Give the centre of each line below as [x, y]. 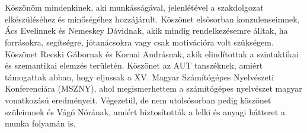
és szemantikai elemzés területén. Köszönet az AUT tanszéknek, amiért [134, 65]
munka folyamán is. [40, 123]
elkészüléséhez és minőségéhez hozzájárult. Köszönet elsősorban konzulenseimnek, [152, 19]
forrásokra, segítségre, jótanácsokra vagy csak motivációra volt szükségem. [139, 42]
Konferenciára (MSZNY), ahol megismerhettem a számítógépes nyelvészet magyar [153, 88]
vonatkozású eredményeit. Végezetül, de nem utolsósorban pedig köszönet [138, 100]
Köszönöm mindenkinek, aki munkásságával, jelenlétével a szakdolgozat [134, 7]
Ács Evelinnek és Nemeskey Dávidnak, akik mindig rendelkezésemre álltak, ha [146, 30]
